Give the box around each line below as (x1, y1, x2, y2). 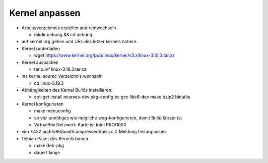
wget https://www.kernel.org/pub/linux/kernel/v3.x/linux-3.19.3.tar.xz (34, 53, 175, 58)
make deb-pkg (34, 143, 64, 149)
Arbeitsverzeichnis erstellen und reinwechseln (21, 25, 116, 31)
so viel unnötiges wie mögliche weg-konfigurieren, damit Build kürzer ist (34, 114, 182, 121)
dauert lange (34, 149, 61, 156)
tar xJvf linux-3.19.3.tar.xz (34, 66, 87, 72)
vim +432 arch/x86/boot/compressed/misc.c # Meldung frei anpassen (21, 129, 166, 135)
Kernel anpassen (9, 7, 80, 18)
